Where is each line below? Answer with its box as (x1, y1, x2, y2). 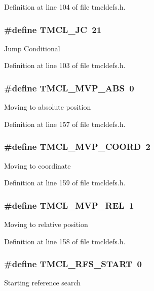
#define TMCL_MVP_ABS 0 (4, 81, 134, 94)
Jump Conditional (4, 43, 60, 53)
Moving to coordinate (4, 160, 71, 171)
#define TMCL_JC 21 (4, 23, 102, 36)
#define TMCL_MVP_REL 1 (4, 199, 134, 211)
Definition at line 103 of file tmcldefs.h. (4, 60, 126, 71)
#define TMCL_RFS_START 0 (4, 257, 142, 270)
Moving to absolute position (4, 102, 91, 112)
